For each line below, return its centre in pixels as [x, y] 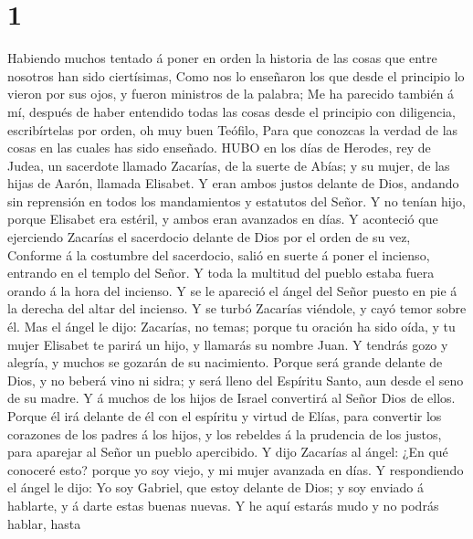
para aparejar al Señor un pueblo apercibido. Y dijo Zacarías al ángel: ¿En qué [228, 452]
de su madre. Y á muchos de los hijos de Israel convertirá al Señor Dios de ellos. [231, 398]
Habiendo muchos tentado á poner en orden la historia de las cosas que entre [222, 58]
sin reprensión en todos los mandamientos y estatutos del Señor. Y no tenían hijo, [236, 201]
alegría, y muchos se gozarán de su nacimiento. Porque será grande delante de [225, 362]
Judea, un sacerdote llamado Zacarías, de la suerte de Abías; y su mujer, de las [229, 165]
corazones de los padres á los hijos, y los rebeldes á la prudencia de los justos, [225, 433]
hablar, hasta [44, 523]
